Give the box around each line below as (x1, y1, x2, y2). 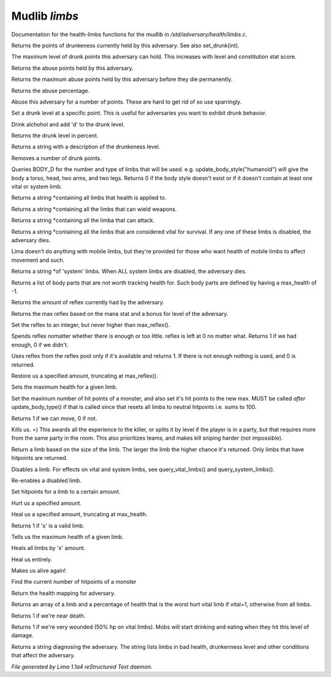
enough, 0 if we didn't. (11, 341, 69, 348)
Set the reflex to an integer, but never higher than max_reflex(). (11, 321, 170, 329)
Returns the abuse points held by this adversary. (11, 64, 134, 72)
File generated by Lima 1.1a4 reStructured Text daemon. (11, 663, 153, 670)
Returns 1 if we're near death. (11, 612, 86, 619)
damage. (11, 632, 34, 639)
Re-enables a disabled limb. (11, 476, 82, 484)
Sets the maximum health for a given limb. (11, 383, 118, 391)
